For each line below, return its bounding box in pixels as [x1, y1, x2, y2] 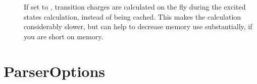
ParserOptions [4, 60, 106, 81]
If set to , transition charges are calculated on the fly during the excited [24, 2, 246, 12]
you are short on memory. [24, 31, 104, 41]
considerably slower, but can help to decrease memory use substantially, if [24, 21, 252, 32]
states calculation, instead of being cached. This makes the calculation [24, 11, 241, 22]
